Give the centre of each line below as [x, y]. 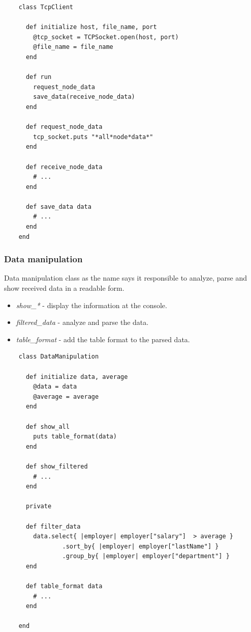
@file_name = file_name [73, 47]
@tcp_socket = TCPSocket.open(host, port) [106, 37]
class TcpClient [46, 7]
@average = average [66, 396]
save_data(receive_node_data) [84, 97]
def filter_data [53, 526]
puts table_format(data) [75, 437]
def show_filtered [57, 466]
